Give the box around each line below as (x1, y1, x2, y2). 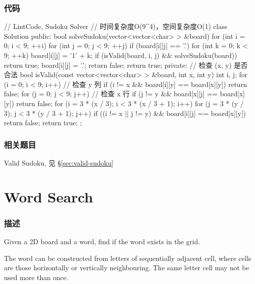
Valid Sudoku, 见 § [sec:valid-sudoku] (4, 157, 113, 168)
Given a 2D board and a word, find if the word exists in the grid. (4, 236, 200, 247)
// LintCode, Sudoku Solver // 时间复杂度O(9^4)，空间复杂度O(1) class (4, 21, 227, 31)
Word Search (4, 186, 93, 206)
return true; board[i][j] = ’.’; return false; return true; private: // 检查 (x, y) (4, 59, 232, 70)
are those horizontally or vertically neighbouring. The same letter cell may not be (4, 262, 249, 273)
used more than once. (4, 272, 68, 282)
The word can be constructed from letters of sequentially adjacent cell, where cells (4, 253, 252, 263)
